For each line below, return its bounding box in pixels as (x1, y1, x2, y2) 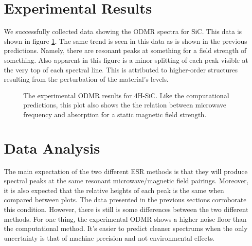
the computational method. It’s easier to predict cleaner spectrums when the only (4, 223, 248, 233)
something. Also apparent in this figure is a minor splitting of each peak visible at (4, 54, 248, 65)
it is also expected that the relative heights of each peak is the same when (4, 185, 224, 195)
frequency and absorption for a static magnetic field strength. (23, 109, 207, 119)
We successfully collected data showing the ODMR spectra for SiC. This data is (4, 26, 242, 36)
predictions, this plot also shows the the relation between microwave (23, 100, 226, 110)
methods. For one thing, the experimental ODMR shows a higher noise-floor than (4, 213, 247, 224)
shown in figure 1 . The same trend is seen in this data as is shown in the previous (4, 35, 247, 46)
